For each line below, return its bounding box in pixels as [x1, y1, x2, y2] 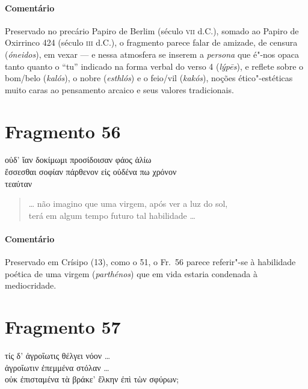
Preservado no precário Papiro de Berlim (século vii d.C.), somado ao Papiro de [5, 24, 299, 37]
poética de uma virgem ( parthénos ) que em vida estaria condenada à [5, 267, 257, 280]
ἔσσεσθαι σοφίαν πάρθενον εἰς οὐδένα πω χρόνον [5, 165, 177, 178]
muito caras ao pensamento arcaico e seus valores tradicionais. [5, 83, 234, 96]
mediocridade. [5, 279, 57, 292]
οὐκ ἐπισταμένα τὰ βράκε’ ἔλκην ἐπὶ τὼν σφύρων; [5, 373, 179, 385]
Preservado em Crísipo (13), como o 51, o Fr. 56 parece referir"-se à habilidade [5, 256, 296, 268]
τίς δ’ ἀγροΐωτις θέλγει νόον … [5, 349, 111, 362]
